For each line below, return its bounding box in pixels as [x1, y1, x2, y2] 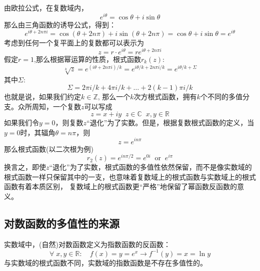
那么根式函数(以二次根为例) [4, 143, 93, 154]
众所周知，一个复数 [17, 101, 81, 111]
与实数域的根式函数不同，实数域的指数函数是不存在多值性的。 [4, 257, 207, 268]
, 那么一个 [97, 91, 130, 102]
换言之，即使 [4, 162, 46, 172]
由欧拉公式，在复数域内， [4, 2, 88, 12]
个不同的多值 [200, 91, 242, 102]
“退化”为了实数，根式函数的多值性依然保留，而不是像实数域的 [49, 162, 252, 172]
